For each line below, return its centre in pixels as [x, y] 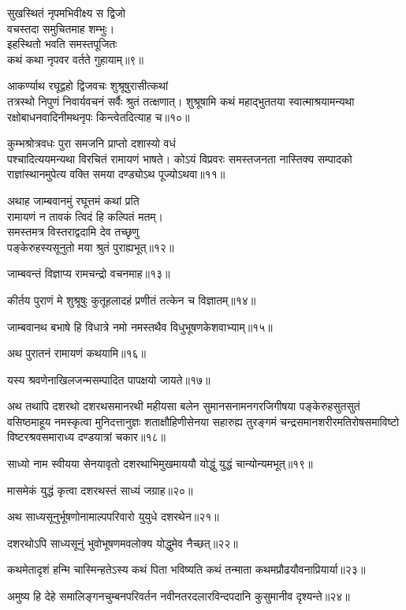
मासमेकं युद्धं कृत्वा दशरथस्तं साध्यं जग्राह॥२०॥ [100, 490]
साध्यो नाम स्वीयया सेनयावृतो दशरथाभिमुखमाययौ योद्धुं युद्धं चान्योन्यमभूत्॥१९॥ [160, 464]
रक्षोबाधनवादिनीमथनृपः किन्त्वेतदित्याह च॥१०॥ [99, 116]
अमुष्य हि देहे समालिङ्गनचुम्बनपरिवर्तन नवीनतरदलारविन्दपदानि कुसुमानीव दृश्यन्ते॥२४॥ [179, 596]
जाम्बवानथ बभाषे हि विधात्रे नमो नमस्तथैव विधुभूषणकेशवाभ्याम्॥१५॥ [140, 326]
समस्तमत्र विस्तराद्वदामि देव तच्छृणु [73, 232]
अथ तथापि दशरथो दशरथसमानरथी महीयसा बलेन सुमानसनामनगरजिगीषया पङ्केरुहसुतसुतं [184, 406]
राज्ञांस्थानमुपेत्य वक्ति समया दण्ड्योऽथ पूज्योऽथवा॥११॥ [116, 174]
